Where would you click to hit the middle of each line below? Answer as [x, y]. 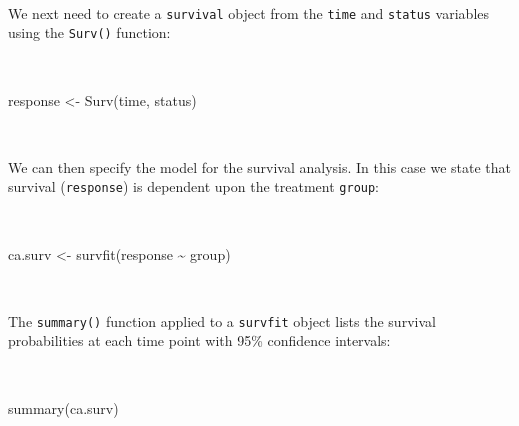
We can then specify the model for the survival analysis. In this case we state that [260, 166]
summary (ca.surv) [63, 407]
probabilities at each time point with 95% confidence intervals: [199, 340]
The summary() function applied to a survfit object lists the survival [222, 320]
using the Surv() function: [89, 32]
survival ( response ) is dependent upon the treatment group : [194, 186]
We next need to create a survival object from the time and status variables [249, 12]
